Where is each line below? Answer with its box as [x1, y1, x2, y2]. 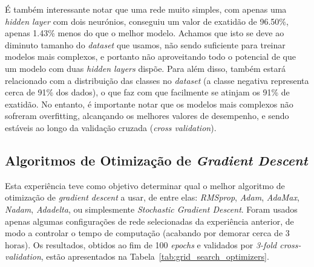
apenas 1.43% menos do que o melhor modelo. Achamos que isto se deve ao [5, 27, 284, 39]
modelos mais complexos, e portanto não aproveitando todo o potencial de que [5, 50, 296, 63]
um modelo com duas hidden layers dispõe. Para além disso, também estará [5, 62, 286, 74]
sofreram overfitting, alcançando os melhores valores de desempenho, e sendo [5, 109, 289, 122]
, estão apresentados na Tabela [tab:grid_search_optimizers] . [41, 250, 269, 263]
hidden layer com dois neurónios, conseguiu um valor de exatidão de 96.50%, [5, 14, 289, 27]
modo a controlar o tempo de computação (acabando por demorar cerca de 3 [5, 227, 290, 239]
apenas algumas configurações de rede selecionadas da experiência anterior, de [5, 214, 294, 227]
